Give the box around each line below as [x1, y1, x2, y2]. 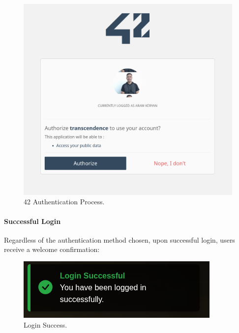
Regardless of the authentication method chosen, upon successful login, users [4, 234, 235, 245]
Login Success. [24, 319, 67, 330]
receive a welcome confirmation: [4, 244, 100, 254]
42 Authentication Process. [24, 196, 105, 207]
